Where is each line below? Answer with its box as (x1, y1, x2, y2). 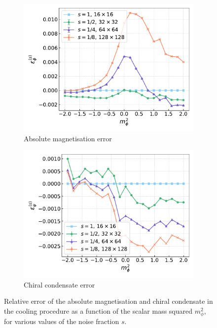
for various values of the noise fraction (4, 316, 119, 327)
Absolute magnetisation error (24, 133, 112, 143)
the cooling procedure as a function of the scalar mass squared (4, 305, 193, 316)
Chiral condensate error (24, 279, 95, 289)
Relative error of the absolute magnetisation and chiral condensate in (4, 296, 213, 306)
